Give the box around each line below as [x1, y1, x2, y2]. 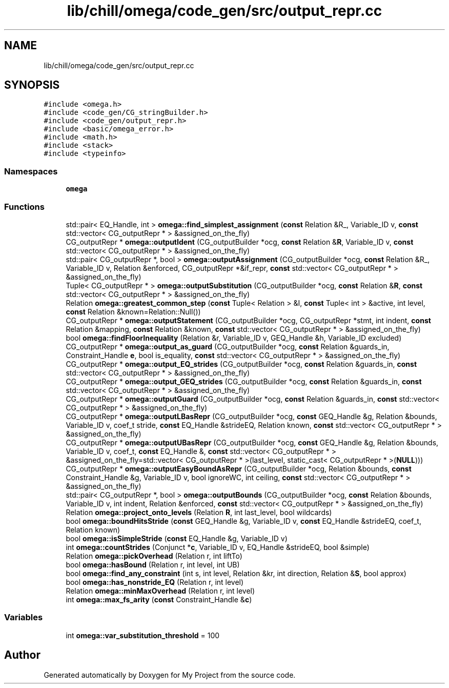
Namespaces [4, 166, 58, 176]
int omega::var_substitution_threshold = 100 [66, 631, 220, 640]
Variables [4, 612, 43, 623]
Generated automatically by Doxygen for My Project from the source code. [44, 670, 296, 679]
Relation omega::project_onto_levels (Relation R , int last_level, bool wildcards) [66, 507, 332, 517]
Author [4, 648, 40, 662]
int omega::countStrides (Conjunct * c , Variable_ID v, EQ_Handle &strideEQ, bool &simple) [66, 542, 370, 552]
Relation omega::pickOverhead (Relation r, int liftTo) [66, 551, 242, 560]
